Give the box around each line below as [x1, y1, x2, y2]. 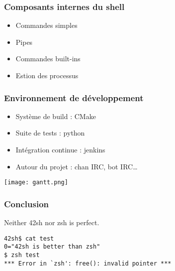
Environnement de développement [4, 91, 144, 104]
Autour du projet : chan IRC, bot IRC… [15, 161, 138, 171]
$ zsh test [4, 251, 40, 259]
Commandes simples [15, 20, 78, 30]
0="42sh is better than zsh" [4, 243, 100, 251]
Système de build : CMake [15, 111, 96, 121]
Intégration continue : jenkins [15, 144, 105, 154]
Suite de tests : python [15, 128, 85, 138]
